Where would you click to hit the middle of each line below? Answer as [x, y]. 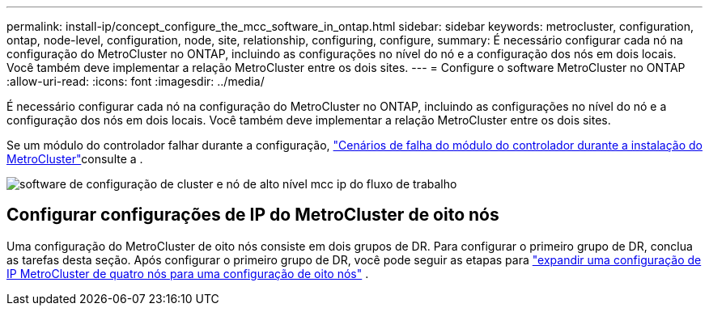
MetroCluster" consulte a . [75, 159]
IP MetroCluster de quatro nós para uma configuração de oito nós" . [188, 273]
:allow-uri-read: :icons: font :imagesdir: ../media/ [136, 81]
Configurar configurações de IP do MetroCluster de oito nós [253, 215]
